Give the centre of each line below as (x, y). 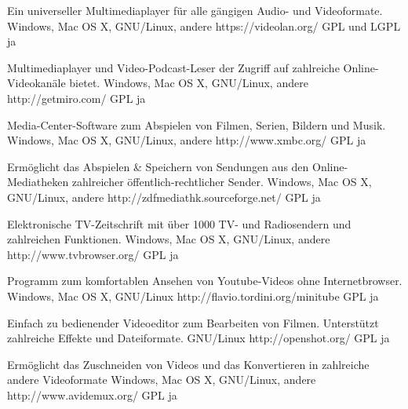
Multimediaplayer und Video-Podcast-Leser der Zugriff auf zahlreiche (173, 67)
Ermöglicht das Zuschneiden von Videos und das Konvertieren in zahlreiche (188, 364)
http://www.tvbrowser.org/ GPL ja (93, 254)
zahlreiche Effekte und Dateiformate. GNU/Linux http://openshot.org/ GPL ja (199, 338)
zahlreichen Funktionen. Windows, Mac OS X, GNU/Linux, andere (169, 239)
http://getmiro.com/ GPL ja (76, 98)
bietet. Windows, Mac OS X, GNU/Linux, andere (189, 83)
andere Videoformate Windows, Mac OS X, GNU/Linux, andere (162, 380)
